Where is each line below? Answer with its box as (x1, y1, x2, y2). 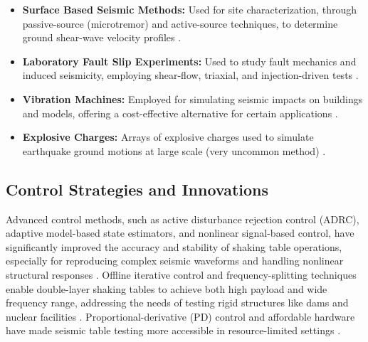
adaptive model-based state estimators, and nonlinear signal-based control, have (6, 225, 354, 240)
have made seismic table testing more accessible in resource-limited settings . (6, 323, 341, 338)
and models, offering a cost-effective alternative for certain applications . (22, 105, 338, 120)
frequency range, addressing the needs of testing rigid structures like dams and (6, 295, 349, 310)
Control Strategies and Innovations (6, 178, 269, 200)
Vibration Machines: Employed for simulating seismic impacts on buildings (22, 91, 363, 106)
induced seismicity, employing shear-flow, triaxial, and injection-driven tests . (22, 68, 359, 82)
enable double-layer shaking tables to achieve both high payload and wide (6, 281, 327, 296)
